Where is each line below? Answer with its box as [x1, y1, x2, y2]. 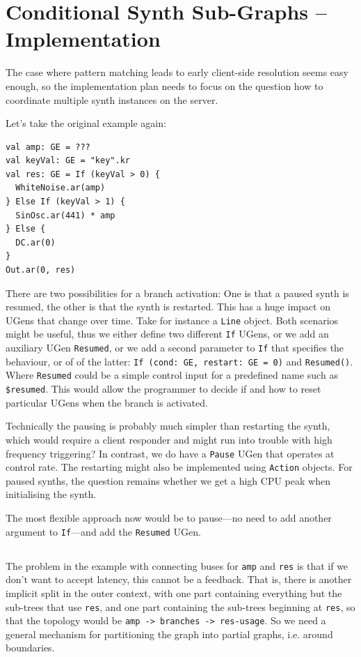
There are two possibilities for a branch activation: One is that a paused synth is [6, 285, 349, 300]
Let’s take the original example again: [6, 116, 166, 130]
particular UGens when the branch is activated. [6, 395, 208, 409]
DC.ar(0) [15, 237, 56, 248]
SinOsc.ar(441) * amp [15, 210, 115, 220]
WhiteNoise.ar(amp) [15, 183, 106, 193]
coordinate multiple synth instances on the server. [6, 92, 218, 107]
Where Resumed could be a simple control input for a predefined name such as [6, 368, 338, 382]
